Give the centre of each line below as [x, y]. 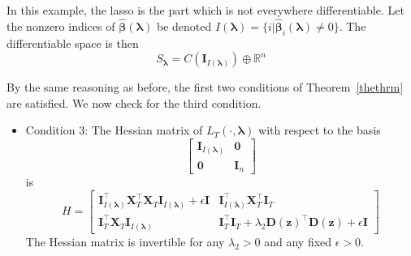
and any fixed [298, 241]
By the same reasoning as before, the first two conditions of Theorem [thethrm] [205, 87]
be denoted [184, 26]
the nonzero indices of [61, 26]
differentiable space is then [73, 43]
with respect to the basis [320, 130]
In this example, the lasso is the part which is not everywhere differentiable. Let [205, 10]
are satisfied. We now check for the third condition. [134, 102]
